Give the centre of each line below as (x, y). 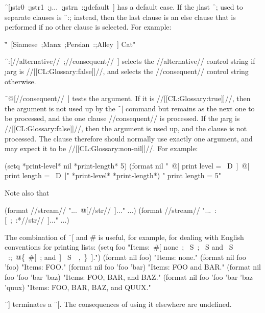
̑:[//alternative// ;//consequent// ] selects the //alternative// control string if (130, 61)
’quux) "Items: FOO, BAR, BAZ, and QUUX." (78, 287)
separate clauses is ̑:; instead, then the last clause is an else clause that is (120, 17)
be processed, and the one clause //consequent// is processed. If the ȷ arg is (122, 118)
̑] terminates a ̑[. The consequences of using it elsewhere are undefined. (118, 304)
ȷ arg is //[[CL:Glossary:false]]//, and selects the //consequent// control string (127, 71)
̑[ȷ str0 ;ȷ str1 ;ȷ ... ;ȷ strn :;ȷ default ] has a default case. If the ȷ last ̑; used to (124, 7)
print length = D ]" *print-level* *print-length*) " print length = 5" (113, 175)
